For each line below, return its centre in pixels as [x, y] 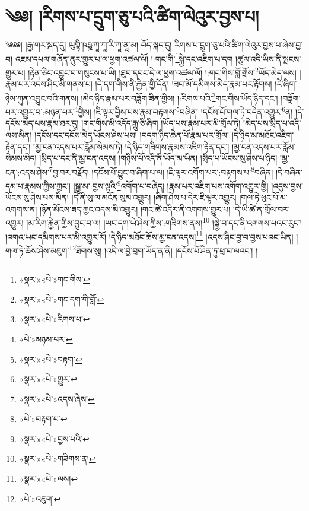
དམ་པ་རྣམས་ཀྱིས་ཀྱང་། [38, 185]
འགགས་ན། [21, 209]
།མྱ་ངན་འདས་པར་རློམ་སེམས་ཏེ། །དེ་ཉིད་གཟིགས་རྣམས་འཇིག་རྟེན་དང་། [131, 146]
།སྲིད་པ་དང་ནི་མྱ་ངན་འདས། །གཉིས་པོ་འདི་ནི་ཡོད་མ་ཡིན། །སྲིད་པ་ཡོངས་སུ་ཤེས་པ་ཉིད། [158, 158]
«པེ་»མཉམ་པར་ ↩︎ [46, 339]
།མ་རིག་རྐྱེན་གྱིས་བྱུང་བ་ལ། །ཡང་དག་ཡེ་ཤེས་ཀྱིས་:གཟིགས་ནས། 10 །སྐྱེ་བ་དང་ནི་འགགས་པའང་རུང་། [164, 222]
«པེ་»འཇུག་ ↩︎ [40, 498]
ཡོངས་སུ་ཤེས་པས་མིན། [37, 197]
